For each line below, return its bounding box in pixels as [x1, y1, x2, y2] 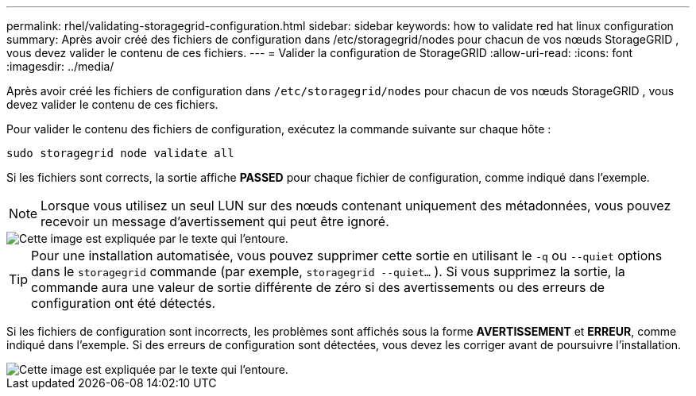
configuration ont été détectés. [31, 295, 216, 311]
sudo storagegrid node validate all [6, 147, 234, 160]
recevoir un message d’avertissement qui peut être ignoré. [41, 213, 389, 229]
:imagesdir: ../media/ [6, 60, 114, 73]
